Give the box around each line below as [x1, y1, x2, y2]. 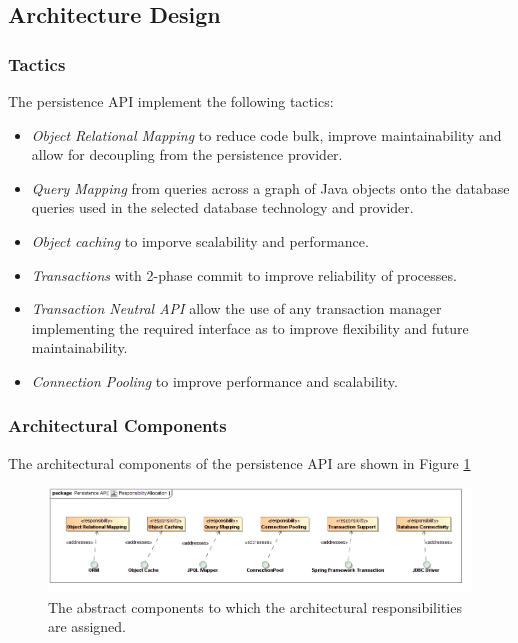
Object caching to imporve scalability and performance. [31, 230, 369, 251]
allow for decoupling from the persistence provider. [31, 144, 343, 165]
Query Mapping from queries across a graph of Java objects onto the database [31, 177, 510, 198]
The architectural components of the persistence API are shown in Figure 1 [8, 452, 471, 473]
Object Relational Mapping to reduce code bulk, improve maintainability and [31, 124, 502, 145]
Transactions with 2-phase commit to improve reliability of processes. [31, 264, 457, 285]
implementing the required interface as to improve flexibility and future [31, 317, 469, 338]
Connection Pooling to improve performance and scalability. [31, 370, 398, 391]
